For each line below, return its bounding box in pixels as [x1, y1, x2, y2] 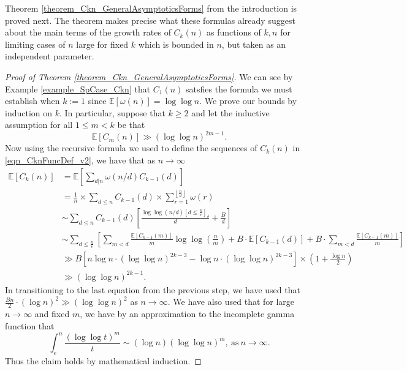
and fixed [34, 307, 70, 320]
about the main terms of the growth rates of [5, 26, 171, 39]
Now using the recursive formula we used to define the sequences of [5, 141, 257, 154]
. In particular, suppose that [59, 106, 165, 119]
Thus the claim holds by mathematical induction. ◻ [5, 354, 202, 367]
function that [5, 319, 55, 332]
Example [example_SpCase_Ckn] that [5, 82, 151, 95]
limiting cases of [5, 37, 66, 50]
